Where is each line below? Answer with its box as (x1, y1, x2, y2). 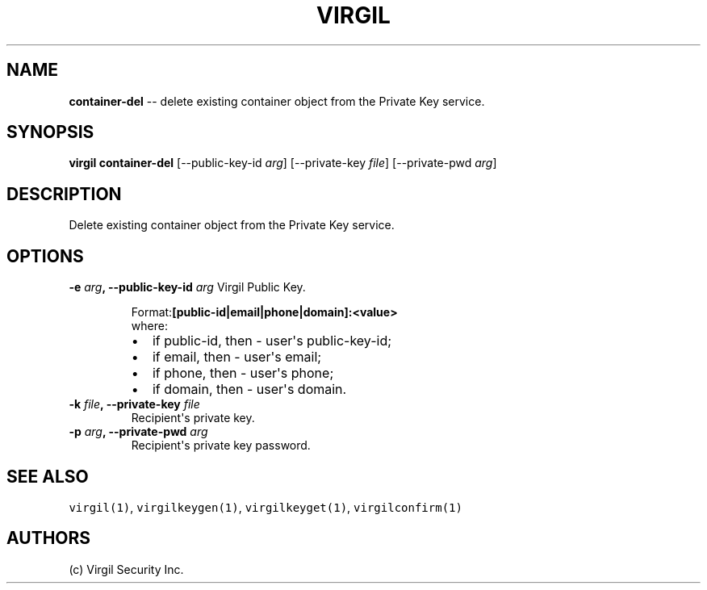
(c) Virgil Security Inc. (69, 562, 184, 576)
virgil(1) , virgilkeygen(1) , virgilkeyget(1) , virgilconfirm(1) (69, 500, 462, 514)
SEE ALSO (6, 466, 89, 487)
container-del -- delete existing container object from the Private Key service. (69, 94, 485, 108)
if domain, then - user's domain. (152, 381, 347, 398)
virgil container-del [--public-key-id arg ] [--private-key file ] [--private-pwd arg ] (69, 156, 497, 170)
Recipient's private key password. (131, 438, 311, 453)
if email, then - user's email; (152, 349, 322, 366)
